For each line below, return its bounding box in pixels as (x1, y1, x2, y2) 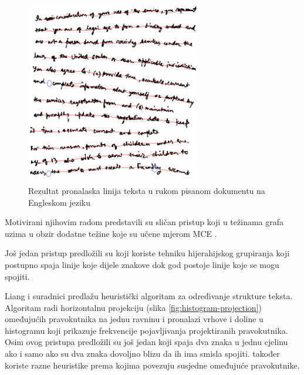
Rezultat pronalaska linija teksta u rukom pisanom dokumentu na (28, 184, 265, 196)
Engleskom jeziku (28, 196, 91, 208)
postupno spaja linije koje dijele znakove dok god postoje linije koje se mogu (5, 258, 279, 270)
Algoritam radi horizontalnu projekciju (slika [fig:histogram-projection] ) (5, 301, 262, 313)
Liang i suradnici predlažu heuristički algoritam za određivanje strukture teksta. (5, 290, 293, 302)
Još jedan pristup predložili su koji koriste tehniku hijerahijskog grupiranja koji (5, 247, 290, 259)
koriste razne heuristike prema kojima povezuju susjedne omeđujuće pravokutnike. (5, 359, 300, 371)
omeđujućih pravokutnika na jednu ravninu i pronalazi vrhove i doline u (5, 313, 264, 325)
